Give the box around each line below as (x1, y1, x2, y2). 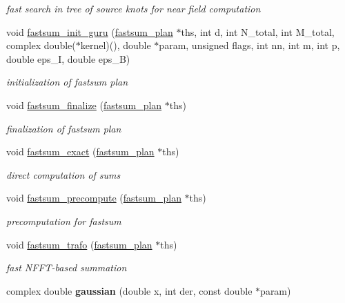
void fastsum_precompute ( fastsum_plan (6, 190, 181, 205)
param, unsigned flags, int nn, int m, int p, (159, 38, 340, 52)
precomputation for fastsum (6, 213, 121, 228)
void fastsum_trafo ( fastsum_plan (6, 237, 152, 251)
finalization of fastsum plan (6, 121, 121, 135)
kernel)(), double (80, 38, 151, 52)
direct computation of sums (6, 167, 121, 182)
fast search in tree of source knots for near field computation (6, 1, 261, 15)
